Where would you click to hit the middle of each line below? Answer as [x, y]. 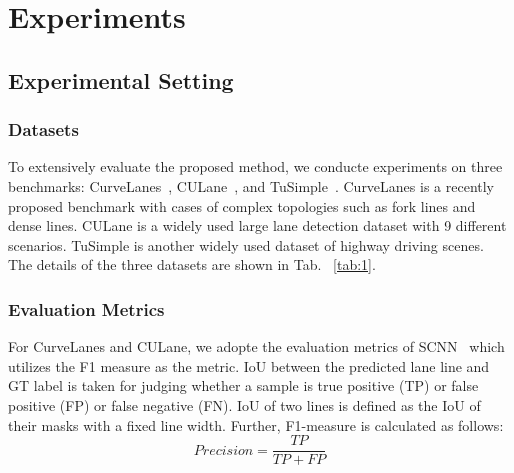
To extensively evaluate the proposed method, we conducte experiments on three [255, 166]
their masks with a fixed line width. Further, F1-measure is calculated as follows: [256, 424]
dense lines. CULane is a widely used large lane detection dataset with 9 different [257, 225]
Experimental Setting [121, 79]
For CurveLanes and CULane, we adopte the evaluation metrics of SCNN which [256, 346]
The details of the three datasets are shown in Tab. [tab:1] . [192, 264]
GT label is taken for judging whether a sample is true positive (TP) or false [243, 385]
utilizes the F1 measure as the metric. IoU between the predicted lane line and [249, 365]
